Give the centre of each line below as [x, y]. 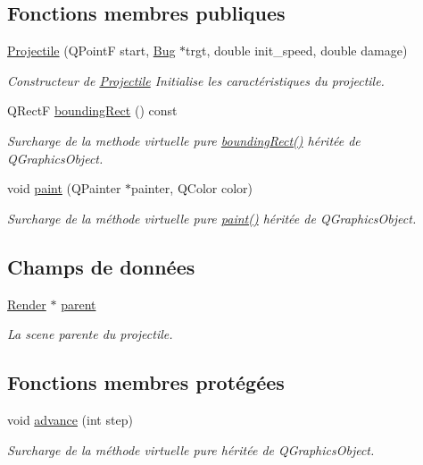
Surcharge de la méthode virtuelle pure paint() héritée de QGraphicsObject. [212, 218]
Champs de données [101, 266]
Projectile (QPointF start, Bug [91, 51]
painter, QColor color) [192, 188]
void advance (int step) [70, 419]
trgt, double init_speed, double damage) [297, 51]
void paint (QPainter [64, 188]
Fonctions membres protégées [146, 382]
